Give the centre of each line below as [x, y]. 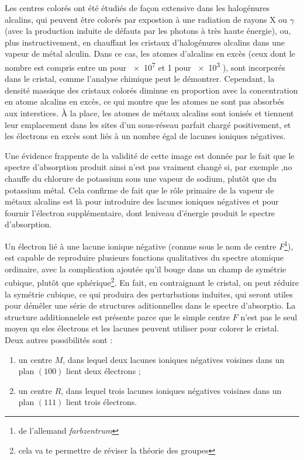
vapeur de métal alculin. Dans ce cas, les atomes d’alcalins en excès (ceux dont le [150, 53]
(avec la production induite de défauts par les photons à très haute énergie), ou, [148, 31]
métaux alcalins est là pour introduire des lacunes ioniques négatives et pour [142, 201]
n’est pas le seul [269, 317]
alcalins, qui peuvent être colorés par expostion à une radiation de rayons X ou [146, 19]
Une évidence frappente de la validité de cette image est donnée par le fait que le [150, 155]
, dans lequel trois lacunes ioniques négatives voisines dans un [171, 390]
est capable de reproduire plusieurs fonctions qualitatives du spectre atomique [144, 257]
